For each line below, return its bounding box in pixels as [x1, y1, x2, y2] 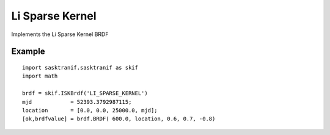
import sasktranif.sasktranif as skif [22, 64, 139, 71]
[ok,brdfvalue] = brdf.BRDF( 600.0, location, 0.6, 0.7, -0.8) [22, 115, 216, 122]
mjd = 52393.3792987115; [22, 98, 132, 105]
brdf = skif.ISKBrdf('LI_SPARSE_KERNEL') [22, 90, 148, 97]
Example [11, 46, 45, 57]
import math [22, 73, 58, 79]
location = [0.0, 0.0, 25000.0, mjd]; [22, 107, 158, 114]
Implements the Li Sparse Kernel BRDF [11, 31, 109, 38]
